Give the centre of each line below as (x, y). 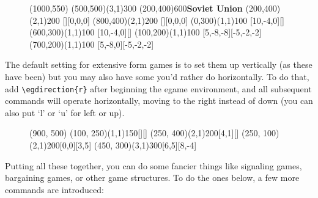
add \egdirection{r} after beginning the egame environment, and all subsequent (158, 88)
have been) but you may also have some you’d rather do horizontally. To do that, (157, 76)
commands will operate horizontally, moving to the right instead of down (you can (159, 101)
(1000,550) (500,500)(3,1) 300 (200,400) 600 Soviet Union (136, 8)
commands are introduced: (54, 189)
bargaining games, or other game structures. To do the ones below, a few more (152, 178)
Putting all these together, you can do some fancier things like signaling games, (153, 165)
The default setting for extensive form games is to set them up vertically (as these (159, 64)
